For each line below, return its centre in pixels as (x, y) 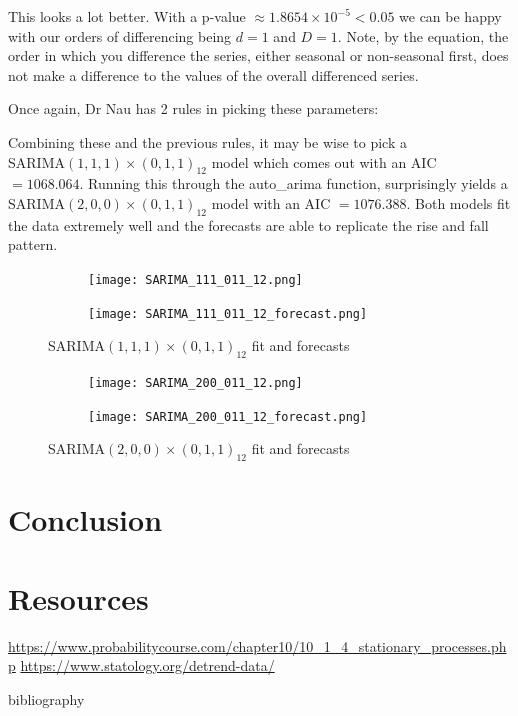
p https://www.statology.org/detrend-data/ (141, 665)
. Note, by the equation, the (423, 35)
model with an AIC (271, 202)
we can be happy (450, 16)
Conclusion (85, 519)
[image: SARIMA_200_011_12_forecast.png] (228, 416)
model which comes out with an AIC (324, 161)
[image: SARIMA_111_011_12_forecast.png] (228, 313)
